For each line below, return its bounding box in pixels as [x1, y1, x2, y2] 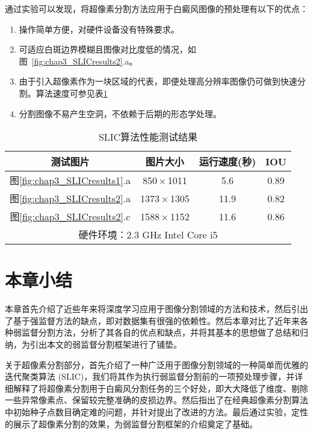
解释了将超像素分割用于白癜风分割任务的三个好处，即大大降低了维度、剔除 [13, 381, 308, 394]
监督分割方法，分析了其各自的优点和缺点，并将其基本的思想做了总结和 [21, 326, 300, 339]
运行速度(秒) [199, 155, 256, 169]
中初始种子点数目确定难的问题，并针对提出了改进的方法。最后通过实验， [5, 406, 291, 418]
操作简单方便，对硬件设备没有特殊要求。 [19, 22, 179, 35]
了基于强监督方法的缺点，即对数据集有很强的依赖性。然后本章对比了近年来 [5, 314, 300, 327]
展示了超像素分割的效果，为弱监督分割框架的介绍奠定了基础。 [13, 417, 258, 430]
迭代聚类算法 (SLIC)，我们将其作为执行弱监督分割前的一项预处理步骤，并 [5, 370, 295, 383]
